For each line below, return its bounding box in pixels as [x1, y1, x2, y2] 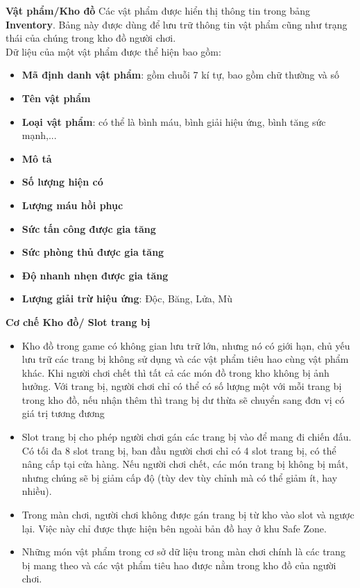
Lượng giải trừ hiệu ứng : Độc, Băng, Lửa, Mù [22, 291, 232, 306]
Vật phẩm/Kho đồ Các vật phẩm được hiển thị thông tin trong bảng [6, 3, 311, 17]
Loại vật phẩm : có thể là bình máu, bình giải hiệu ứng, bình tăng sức [22, 114, 326, 129]
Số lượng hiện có [22, 174, 103, 189]
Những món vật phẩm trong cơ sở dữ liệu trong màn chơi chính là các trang [22, 544, 345, 559]
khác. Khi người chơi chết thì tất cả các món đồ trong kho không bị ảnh [22, 365, 329, 379]
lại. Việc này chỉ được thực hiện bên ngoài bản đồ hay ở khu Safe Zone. [22, 521, 327, 535]
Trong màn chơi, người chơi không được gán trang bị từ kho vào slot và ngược [22, 507, 354, 522]
